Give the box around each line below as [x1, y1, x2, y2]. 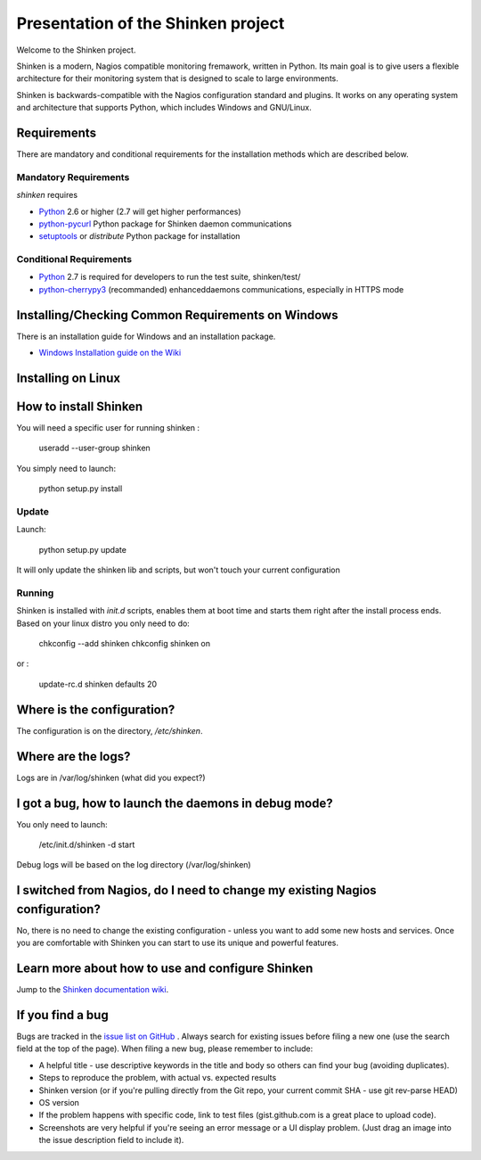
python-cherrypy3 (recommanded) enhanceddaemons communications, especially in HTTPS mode [38, 284, 404, 294]
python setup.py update [38, 544, 126, 555]
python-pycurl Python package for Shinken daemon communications [38, 218, 292, 229]
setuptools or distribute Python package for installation [38, 231, 240, 242]
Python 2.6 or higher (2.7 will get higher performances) [38, 206, 241, 217]
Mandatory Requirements [16, 170, 130, 183]
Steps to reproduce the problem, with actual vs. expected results [38, 1073, 277, 1083]
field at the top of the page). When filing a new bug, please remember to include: [16, 1043, 314, 1054]
